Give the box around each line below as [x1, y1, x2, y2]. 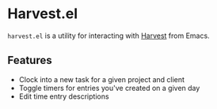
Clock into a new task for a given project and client [18, 74, 185, 84]
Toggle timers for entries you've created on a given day [18, 83, 200, 92]
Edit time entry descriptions [18, 92, 109, 101]
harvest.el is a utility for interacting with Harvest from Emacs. [7, 31, 211, 40]
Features [7, 54, 52, 67]
